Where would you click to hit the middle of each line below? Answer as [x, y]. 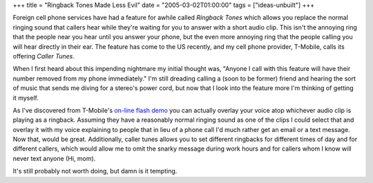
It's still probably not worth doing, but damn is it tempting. [95, 171]
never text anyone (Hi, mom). [54, 158]
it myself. [26, 98]
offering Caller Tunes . [44, 56]
